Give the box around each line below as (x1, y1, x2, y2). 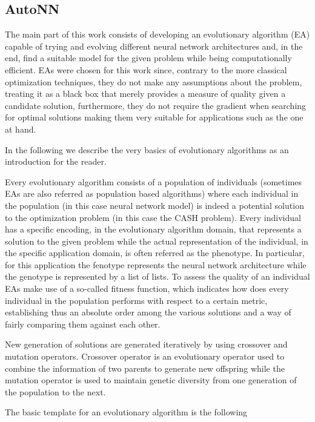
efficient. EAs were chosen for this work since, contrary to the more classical (5, 63, 287, 76)
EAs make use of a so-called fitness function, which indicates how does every (5, 282, 289, 295)
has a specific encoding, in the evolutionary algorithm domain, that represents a (5, 223, 302, 236)
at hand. (5, 122, 36, 135)
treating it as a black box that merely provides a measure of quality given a (5, 87, 286, 100)
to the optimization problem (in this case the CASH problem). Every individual (5, 211, 301, 223)
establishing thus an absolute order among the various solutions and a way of (5, 306, 291, 318)
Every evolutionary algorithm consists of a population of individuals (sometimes (5, 175, 302, 188)
